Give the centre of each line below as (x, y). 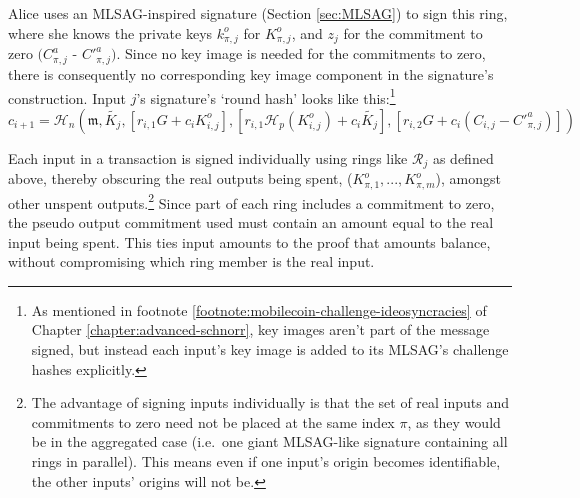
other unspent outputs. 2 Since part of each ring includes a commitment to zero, (251, 201)
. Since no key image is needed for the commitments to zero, (301, 53)
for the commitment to (413, 32)
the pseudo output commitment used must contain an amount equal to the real (251, 222)
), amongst (468, 178)
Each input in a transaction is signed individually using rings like (208, 157)
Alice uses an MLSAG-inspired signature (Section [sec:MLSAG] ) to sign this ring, (258, 13)
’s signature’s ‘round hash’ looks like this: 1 (266, 96)
